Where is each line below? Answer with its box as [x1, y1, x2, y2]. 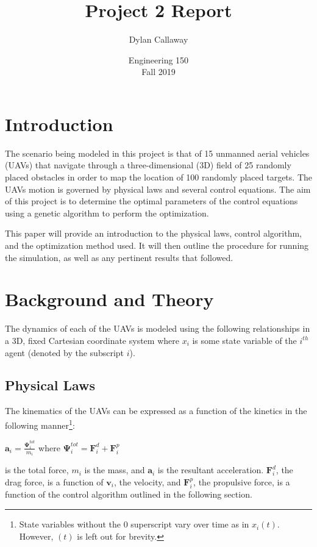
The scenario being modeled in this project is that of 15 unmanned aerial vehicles [5, 146, 310, 159]
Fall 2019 [141, 65, 176, 78]
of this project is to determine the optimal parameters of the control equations [5, 195, 298, 207]
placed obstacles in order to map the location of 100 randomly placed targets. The [5, 171, 312, 184]
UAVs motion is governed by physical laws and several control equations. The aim [5, 182, 311, 195]
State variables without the [19, 518, 121, 531]
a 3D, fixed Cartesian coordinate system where [5, 334, 179, 346]
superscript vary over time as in [130, 518, 249, 531]
